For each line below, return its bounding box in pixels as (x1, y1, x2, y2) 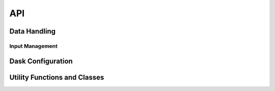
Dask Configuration (9, 56, 73, 66)
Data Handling (9, 27, 56, 36)
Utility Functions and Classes (9, 73, 104, 81)
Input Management (9, 42, 58, 49)
